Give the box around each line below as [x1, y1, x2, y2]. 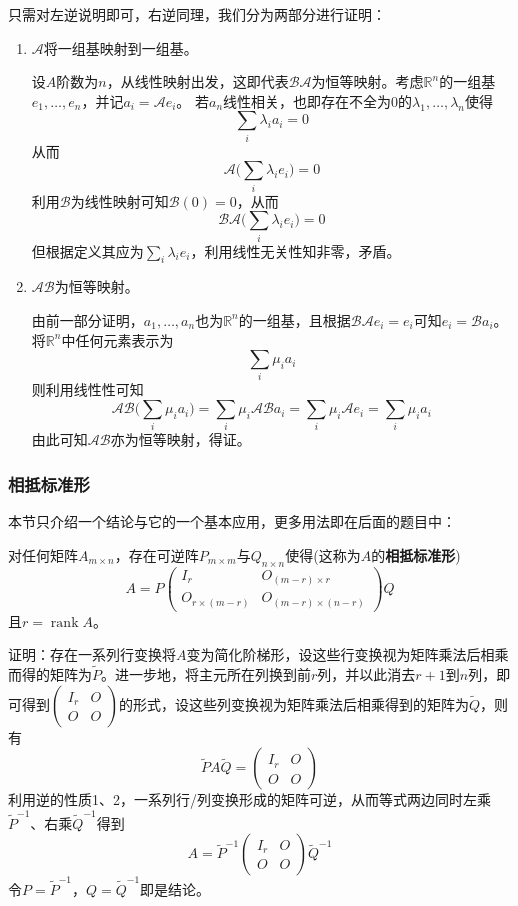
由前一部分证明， [31, 309, 144, 330]
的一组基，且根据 [238, 309, 351, 330]
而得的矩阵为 [8, 664, 92, 685]
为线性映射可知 [70, 190, 169, 211]
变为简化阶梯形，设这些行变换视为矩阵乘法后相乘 [186, 644, 509, 665]
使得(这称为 [285, 544, 361, 565]
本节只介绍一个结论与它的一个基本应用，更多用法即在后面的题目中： [8, 511, 456, 532]
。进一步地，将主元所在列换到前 [101, 664, 311, 685]
